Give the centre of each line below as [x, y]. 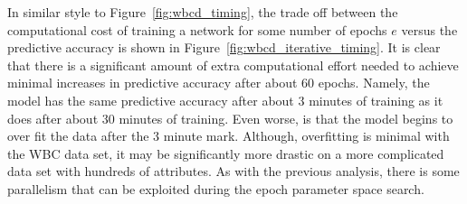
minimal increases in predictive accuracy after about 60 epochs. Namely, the [219, 83]
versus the [429, 29]
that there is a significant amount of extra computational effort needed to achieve [233, 65]
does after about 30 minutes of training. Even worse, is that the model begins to [230, 118]
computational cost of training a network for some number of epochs [197, 29]
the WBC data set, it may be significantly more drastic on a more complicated [226, 153]
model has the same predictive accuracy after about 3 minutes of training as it [225, 100]
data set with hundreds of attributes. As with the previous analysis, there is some [233, 171]
